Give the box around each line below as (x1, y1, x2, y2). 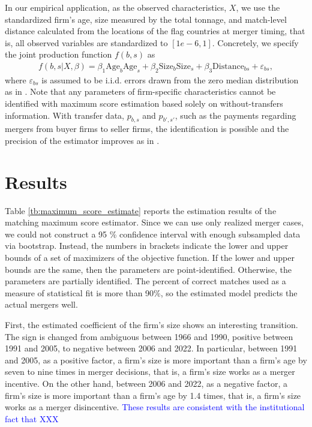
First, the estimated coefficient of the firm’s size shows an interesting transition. (5, 318, 298, 331)
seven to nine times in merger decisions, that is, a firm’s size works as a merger (5, 365, 295, 378)
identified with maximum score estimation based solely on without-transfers (5, 97, 283, 109)
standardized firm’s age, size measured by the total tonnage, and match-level (5, 13, 287, 25)
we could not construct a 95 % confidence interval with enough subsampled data (5, 227, 301, 240)
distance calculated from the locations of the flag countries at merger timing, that (5, 25, 305, 37)
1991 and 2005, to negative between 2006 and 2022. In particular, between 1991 (5, 342, 298, 354)
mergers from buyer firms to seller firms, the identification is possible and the (5, 122, 289, 135)
